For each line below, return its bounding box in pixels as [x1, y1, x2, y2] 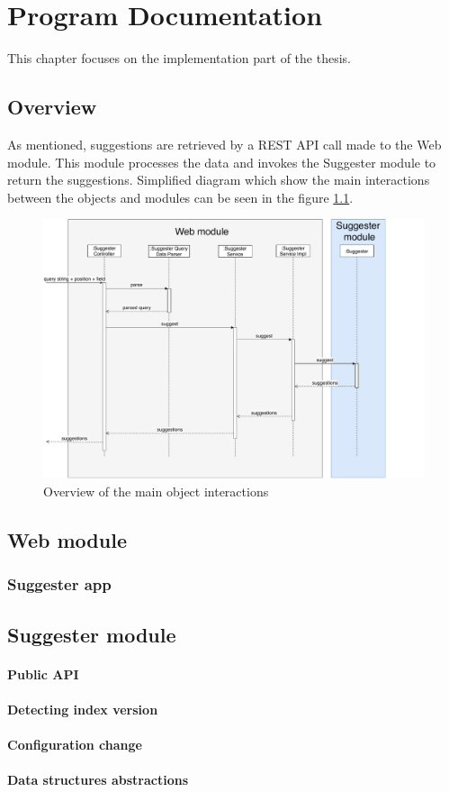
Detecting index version [7, 699, 158, 718]
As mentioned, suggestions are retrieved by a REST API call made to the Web [7, 134, 442, 153]
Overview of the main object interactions [43, 482, 269, 501]
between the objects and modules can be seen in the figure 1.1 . [7, 187, 354, 206]
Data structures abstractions [7, 770, 188, 789]
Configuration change [7, 735, 142, 754]
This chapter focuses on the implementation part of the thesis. [7, 49, 351, 68]
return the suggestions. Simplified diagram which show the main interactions [7, 170, 430, 189]
